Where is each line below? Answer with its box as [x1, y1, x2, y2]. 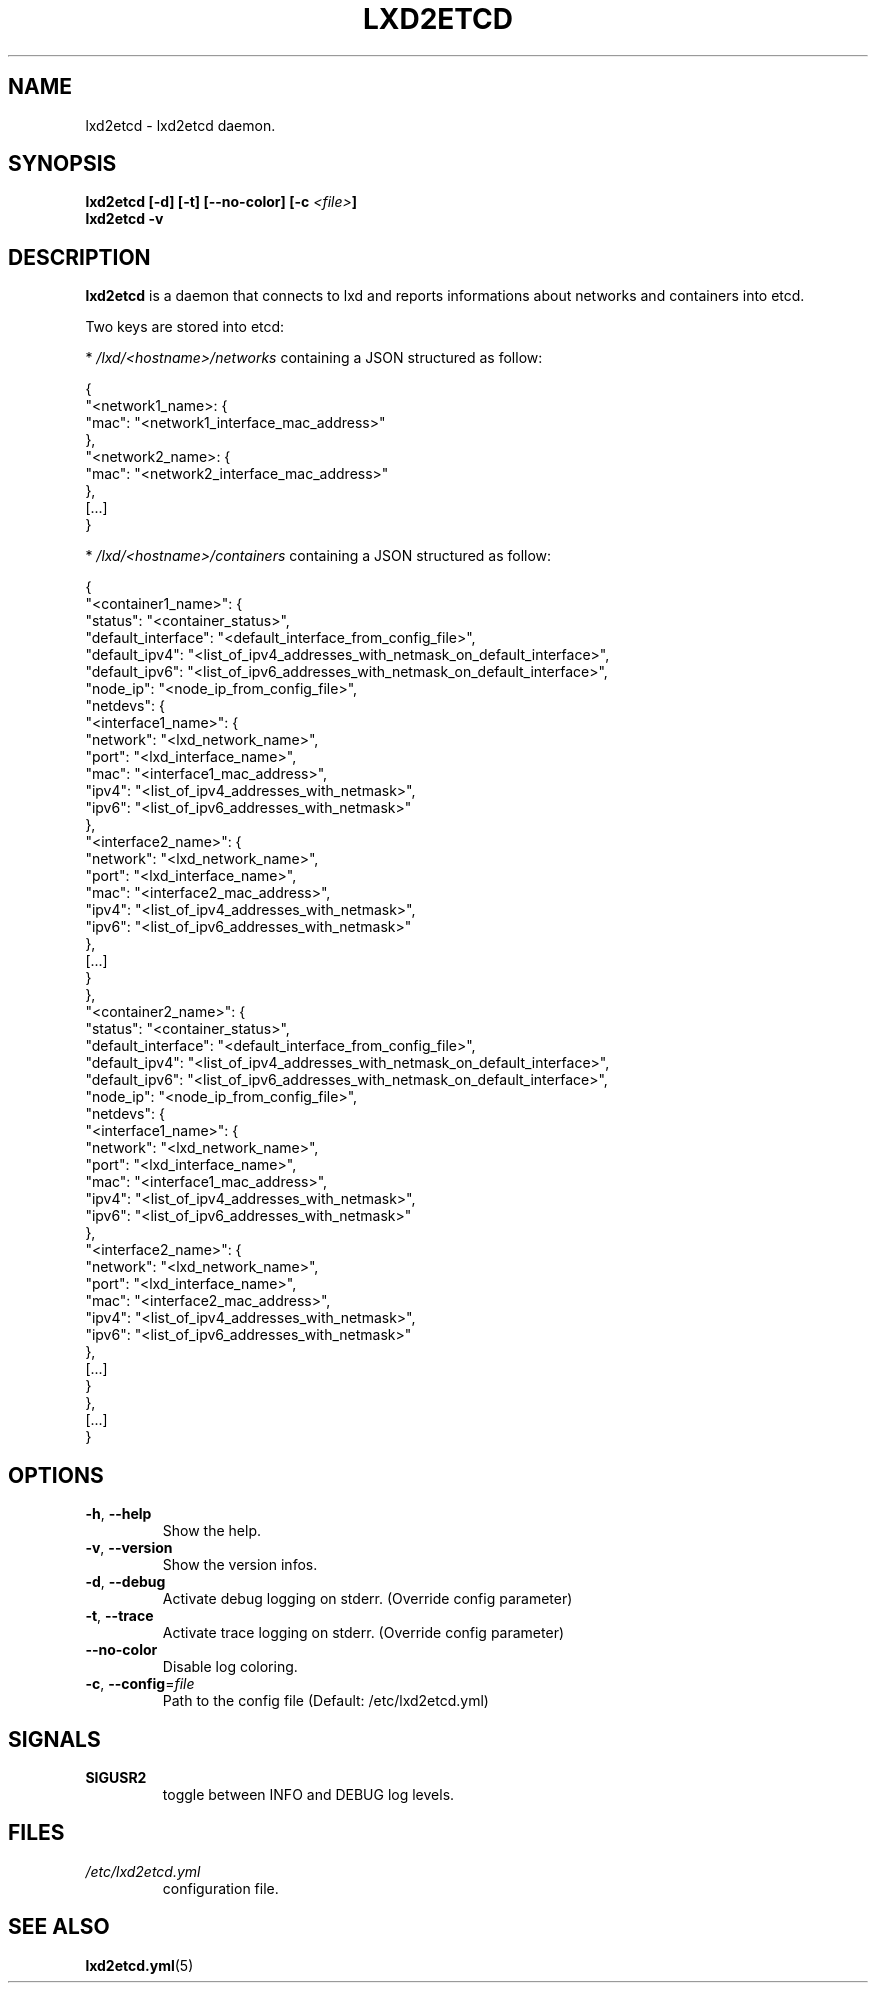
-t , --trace [85, 1607, 154, 1625]
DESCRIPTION [8, 244, 151, 270]
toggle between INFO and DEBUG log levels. [162, 1785, 455, 1803]
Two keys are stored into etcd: [85, 318, 285, 336]
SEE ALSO [8, 1914, 110, 1940]
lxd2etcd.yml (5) [85, 1956, 194, 1974]
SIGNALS [8, 1726, 101, 1752]
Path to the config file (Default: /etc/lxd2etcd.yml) [162, 1692, 489, 1710]
